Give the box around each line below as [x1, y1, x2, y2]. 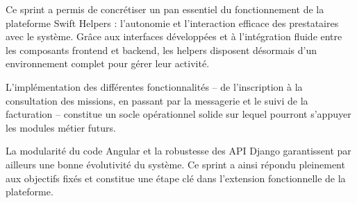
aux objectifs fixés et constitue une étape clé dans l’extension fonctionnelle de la [6, 170, 346, 185]
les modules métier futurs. [6, 120, 116, 134]
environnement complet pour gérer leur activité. [6, 56, 210, 71]
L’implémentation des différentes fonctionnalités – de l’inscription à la [6, 79, 303, 94]
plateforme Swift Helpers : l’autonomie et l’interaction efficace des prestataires [6, 15, 339, 30]
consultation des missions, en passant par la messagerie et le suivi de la [6, 93, 308, 107]
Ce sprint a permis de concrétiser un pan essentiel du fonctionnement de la [6, 2, 324, 16]
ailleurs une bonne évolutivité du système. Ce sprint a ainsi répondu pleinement [6, 157, 345, 171]
